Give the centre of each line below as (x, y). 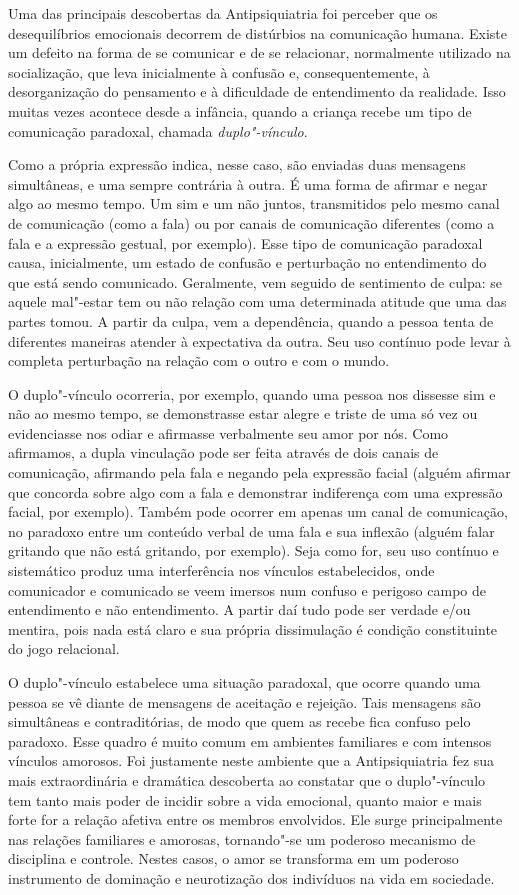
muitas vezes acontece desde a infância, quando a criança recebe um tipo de (240, 110)
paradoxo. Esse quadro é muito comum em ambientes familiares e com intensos (250, 740)
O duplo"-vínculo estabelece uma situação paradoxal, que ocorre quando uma (244, 682)
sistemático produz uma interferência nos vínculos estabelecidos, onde (221, 570)
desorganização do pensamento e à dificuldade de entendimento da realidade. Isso (257, 91)
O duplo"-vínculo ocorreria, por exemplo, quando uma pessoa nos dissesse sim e (252, 393)
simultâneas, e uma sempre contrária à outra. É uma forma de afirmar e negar (248, 183)
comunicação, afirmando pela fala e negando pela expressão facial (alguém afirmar (259, 472)
